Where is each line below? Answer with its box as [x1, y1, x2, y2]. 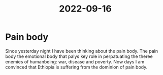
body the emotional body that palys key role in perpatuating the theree [5, 53, 153, 59]
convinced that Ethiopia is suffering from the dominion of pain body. [5, 64, 148, 70]
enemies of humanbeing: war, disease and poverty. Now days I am [5, 58, 145, 64]
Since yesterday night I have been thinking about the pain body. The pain [5, 48, 158, 54]
